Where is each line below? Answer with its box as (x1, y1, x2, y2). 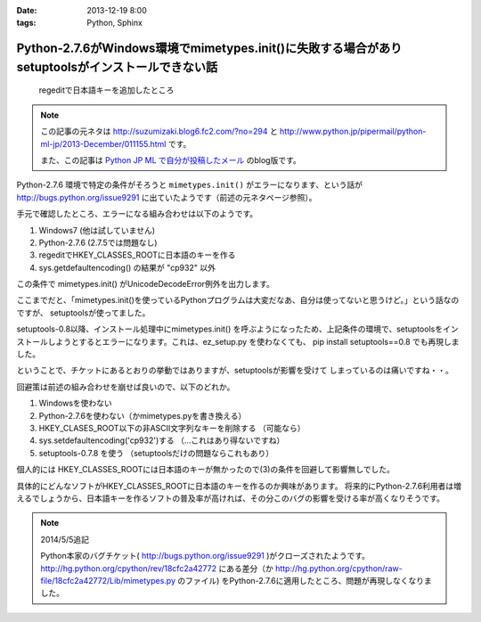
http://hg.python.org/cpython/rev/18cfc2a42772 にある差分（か (40, 562, 273, 574)
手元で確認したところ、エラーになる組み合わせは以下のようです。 (16, 209, 258, 219)
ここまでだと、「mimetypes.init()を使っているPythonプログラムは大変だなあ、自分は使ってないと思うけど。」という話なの (16, 295, 460, 306)
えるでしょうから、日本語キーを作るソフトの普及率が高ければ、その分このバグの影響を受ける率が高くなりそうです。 (16, 493, 445, 503)
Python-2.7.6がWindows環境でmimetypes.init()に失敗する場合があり (16, 41, 403, 56)
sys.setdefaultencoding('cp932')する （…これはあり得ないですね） (38, 435, 285, 446)
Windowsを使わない (38, 397, 113, 409)
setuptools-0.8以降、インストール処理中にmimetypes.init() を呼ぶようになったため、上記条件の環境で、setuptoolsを (16, 323, 444, 334)
